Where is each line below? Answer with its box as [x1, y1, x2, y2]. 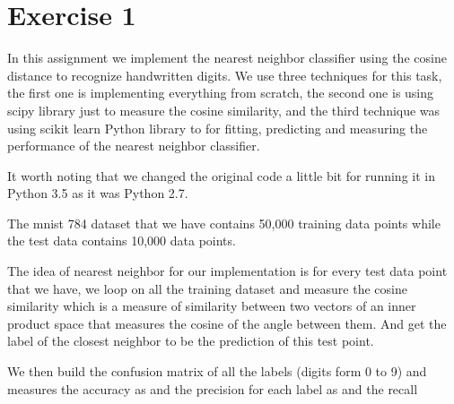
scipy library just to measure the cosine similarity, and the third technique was [7, 100, 441, 119]
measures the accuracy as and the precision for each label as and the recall [7, 379, 418, 398]
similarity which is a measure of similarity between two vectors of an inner [7, 297, 416, 315]
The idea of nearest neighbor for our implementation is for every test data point [7, 262, 448, 280]
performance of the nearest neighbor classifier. [7, 136, 260, 155]
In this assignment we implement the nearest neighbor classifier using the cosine [7, 48, 447, 67]
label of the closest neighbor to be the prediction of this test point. [7, 331, 374, 350]
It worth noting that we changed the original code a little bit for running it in [7, 166, 435, 185]
